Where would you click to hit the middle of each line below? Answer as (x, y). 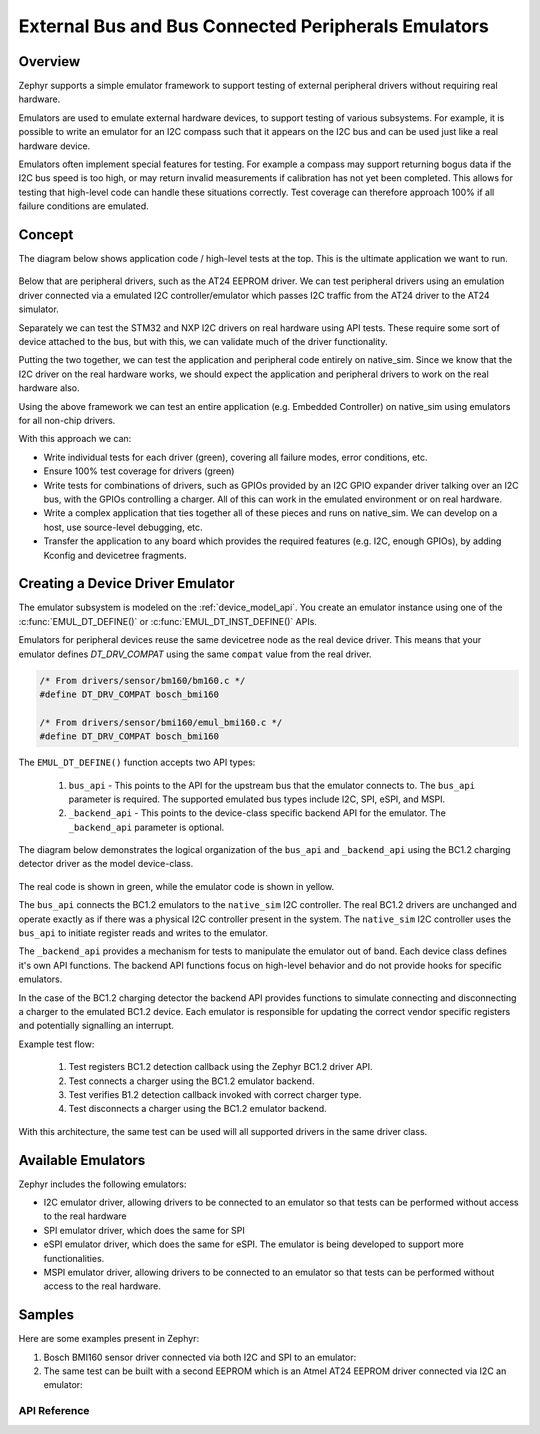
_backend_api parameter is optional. (146, 827)
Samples (46, 1315)
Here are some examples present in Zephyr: (109, 1339)
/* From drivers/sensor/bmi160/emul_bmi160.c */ (161, 722)
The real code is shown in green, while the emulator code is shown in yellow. (176, 886)
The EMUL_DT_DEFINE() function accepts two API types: (137, 762)
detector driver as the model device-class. (106, 864)
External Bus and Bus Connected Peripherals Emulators (253, 26)
